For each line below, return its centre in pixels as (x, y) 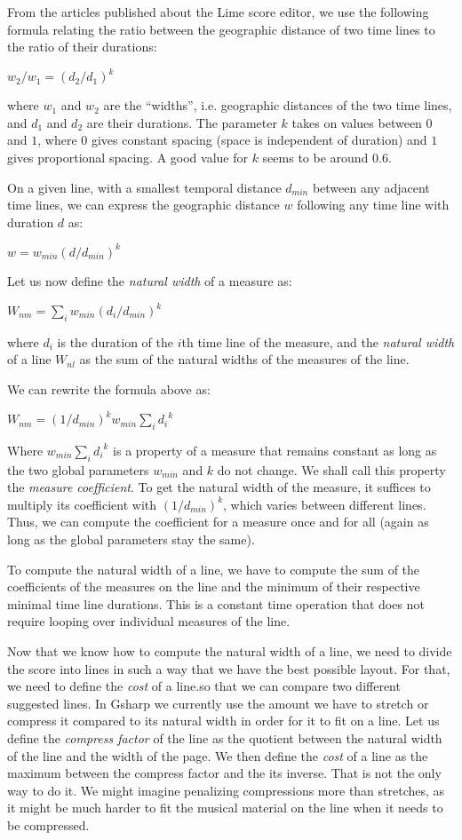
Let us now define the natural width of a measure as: (150, 280)
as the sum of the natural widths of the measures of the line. (244, 359)
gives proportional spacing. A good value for (127, 158)
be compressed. (48, 824)
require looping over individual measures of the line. (149, 621)
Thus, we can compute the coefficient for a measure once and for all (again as (218, 522)
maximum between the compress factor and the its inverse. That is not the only (224, 773)
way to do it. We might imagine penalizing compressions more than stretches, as (226, 790)
